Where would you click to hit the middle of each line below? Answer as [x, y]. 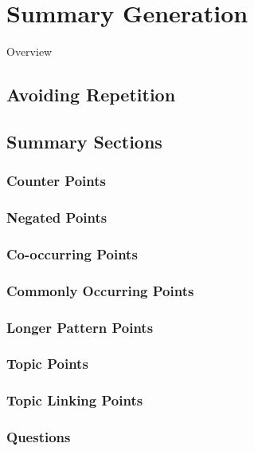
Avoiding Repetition [91, 95]
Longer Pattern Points [80, 327]
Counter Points [56, 181]
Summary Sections [84, 141]
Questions [39, 437]
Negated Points [57, 218]
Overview [29, 51]
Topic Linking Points [75, 400]
